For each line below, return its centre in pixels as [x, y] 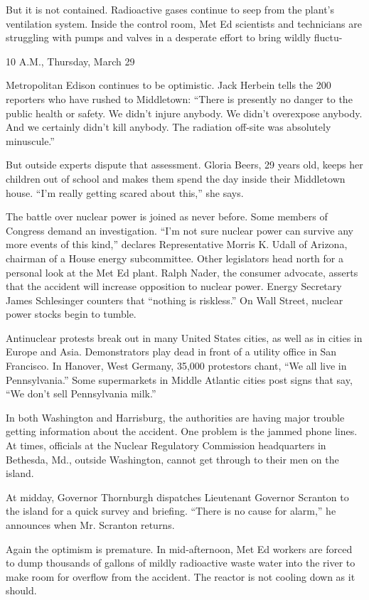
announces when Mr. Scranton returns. [90, 525]
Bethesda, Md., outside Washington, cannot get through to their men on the [172, 459]
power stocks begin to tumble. [71, 314]
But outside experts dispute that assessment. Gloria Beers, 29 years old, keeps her [184, 165]
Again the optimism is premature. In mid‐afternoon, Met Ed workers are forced [179, 548]
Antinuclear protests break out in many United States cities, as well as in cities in [184, 337]
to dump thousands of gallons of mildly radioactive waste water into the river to [181, 563]
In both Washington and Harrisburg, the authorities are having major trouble [175, 417]
